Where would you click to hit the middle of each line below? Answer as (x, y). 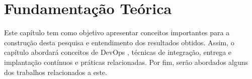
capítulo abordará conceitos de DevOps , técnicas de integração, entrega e (118, 52)
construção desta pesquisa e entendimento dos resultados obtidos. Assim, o (119, 42)
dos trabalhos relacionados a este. (56, 72)
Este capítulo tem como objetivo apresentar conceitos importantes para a (117, 32)
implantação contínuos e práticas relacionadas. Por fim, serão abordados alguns (126, 62)
